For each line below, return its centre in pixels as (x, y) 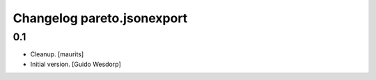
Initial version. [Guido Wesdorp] (76, 64)
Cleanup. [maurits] (57, 54)
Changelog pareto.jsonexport (100, 18)
